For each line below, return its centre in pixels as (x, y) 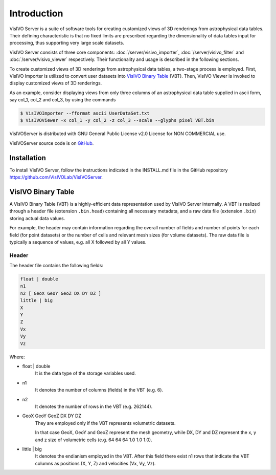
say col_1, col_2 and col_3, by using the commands (63, 100)
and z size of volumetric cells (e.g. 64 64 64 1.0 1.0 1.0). (94, 440)
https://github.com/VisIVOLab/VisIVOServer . (56, 177)
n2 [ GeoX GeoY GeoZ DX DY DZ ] (61, 293)
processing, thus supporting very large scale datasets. (67, 43)
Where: (17, 357)
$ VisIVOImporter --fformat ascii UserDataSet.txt (85, 113)
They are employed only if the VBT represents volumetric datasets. (105, 423)
